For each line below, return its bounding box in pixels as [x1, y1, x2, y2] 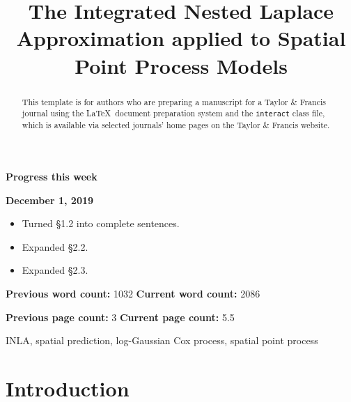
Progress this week [6, 169, 97, 183]
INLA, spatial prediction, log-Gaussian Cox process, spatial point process [6, 333, 318, 348]
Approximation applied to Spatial [16, 24, 346, 52]
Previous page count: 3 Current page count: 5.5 [6, 309, 235, 324]
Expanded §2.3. [22, 263, 88, 277]
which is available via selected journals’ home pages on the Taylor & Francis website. [22, 119, 330, 131]
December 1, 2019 [6, 192, 94, 207]
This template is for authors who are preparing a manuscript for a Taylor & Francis [22, 95, 326, 107]
